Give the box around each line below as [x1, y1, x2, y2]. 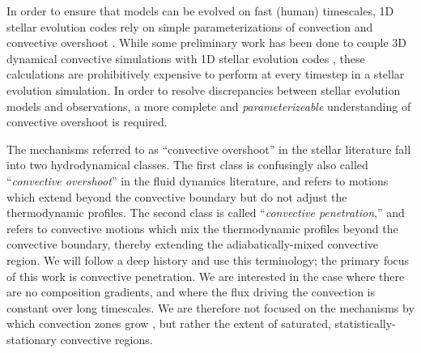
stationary [6, 330, 57, 347]
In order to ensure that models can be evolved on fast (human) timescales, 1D [6, 2, 394, 19]
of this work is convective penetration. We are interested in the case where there [6, 267, 405, 284]
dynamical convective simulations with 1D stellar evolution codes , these [6, 49, 365, 66]
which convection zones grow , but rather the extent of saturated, [6, 315, 331, 332]
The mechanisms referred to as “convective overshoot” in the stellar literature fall [6, 140, 411, 157]
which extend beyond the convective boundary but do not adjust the [6, 188, 347, 205]
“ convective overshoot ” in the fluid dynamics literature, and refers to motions [6, 172, 389, 189]
